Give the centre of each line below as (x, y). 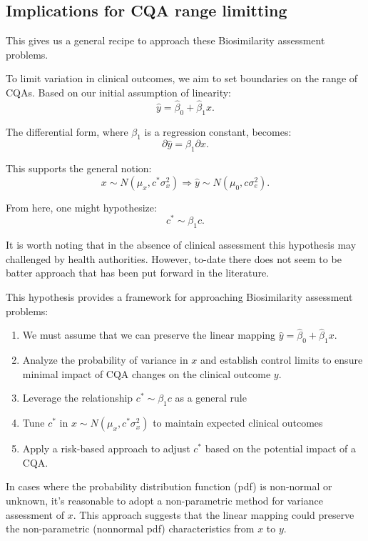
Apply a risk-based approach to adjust (106, 448)
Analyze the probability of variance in (105, 360)
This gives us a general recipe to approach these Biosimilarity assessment (165, 40)
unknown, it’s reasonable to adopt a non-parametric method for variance (164, 500)
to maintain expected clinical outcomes (238, 423)
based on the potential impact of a (280, 448)
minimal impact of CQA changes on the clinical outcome (147, 373)
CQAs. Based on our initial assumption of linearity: (118, 92)
